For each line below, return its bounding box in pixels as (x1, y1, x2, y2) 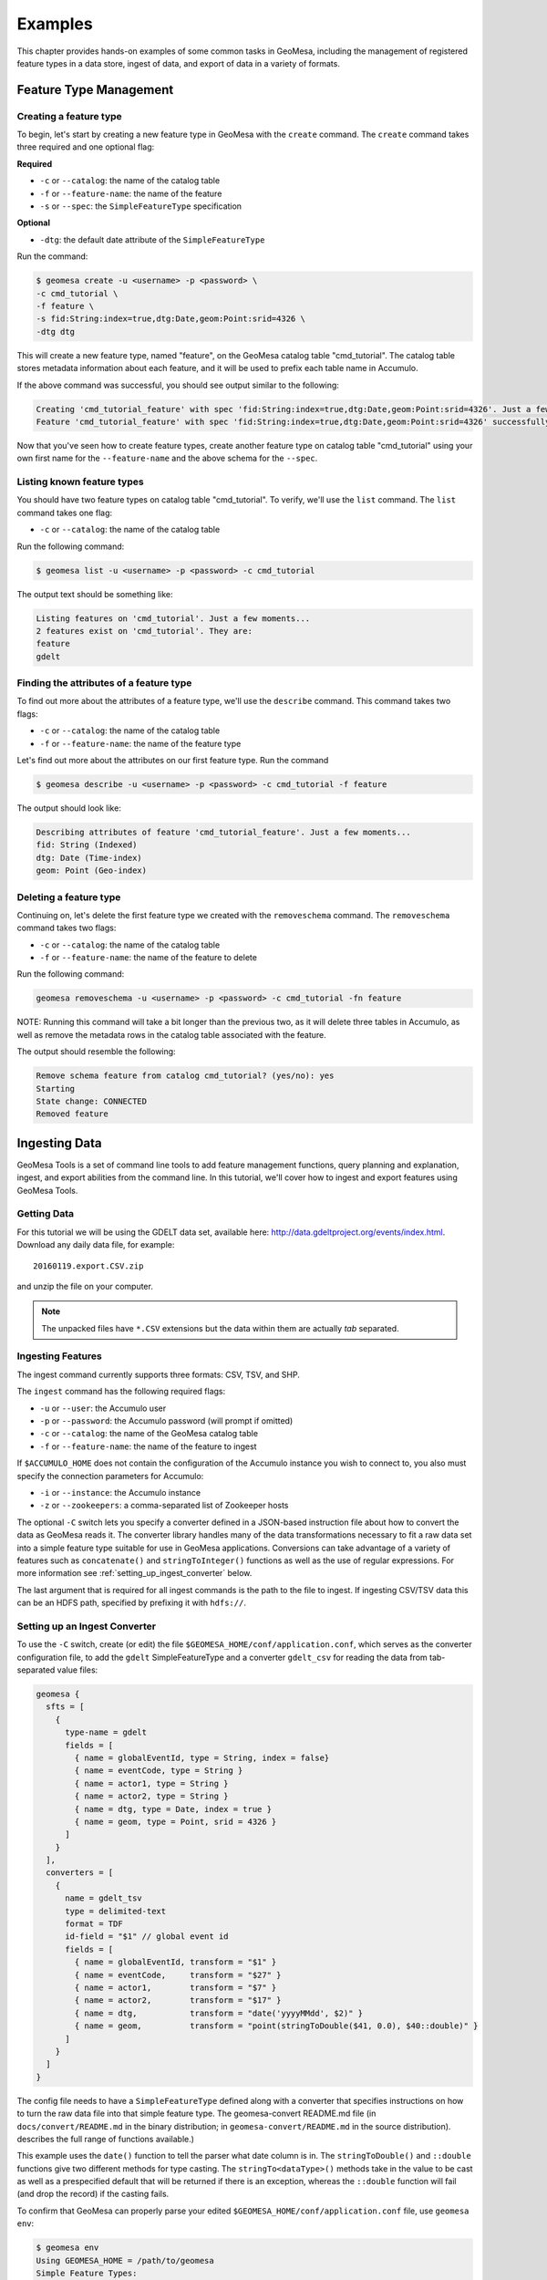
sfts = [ (46, 1702, 85, 1712)
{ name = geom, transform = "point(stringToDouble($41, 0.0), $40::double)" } (74, 2021, 479, 2031)
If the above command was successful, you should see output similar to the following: (16, 379, 339, 390)
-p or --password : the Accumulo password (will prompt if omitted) (39, 1415, 294, 1426)
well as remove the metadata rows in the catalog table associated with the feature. (16, 1029, 327, 1040)
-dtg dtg (36, 326, 76, 337)
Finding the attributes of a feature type (16, 677, 192, 689)
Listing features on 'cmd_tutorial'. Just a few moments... (36, 613, 311, 624)
